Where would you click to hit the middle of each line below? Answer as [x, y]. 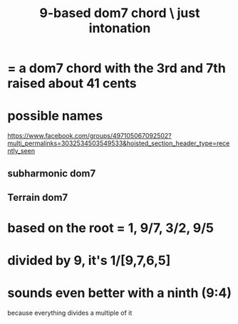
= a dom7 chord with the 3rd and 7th [117, 68]
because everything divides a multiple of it [70, 313]
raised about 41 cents [72, 84]
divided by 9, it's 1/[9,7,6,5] [89, 261]
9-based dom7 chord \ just [120, 13]
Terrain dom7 [38, 197]
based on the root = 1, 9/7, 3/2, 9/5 [111, 228]
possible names [55, 116]
